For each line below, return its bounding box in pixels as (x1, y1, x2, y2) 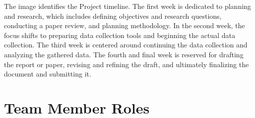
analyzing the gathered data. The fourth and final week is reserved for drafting (4, 49, 244, 59)
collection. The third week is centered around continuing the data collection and (4, 39, 248, 50)
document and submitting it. (4, 69, 91, 79)
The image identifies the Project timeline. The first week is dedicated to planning (4, 1, 251, 11)
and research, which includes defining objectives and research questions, (4, 10, 222, 21)
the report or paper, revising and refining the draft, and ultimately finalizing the (4, 59, 249, 69)
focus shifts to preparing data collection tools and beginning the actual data (4, 30, 235, 40)
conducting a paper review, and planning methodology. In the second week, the (4, 20, 245, 31)
